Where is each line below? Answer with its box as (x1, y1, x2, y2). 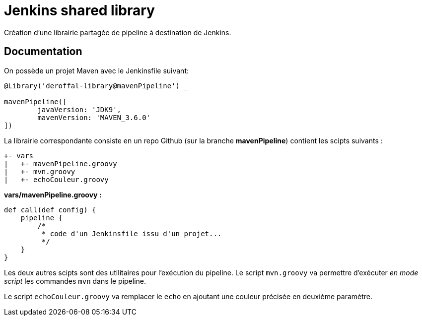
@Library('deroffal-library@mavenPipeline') (4, 81, 180, 90)
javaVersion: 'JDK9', (37, 105, 122, 114)
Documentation (4, 45, 82, 58)
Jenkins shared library (4, 2, 155, 19)
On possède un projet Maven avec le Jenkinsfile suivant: (4, 66, 189, 75)
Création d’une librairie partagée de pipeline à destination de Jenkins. (4, 28, 231, 37)
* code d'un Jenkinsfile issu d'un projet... (41, 229, 222, 238)
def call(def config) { (4, 205, 96, 214)
